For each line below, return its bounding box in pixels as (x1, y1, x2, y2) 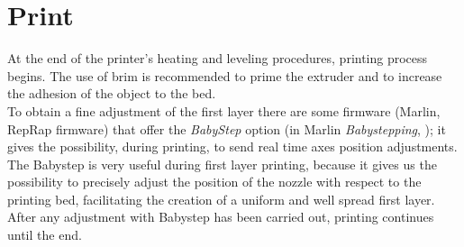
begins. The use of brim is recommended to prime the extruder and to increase (7, 66, 442, 85)
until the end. (7, 225, 82, 244)
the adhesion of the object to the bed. (7, 84, 216, 103)
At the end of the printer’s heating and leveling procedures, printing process (7, 49, 428, 68)
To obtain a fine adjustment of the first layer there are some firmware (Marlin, (7, 101, 441, 120)
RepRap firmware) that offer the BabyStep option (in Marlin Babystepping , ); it (7, 119, 446, 138)
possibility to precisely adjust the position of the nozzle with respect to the (7, 172, 422, 191)
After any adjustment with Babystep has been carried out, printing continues (7, 207, 434, 226)
